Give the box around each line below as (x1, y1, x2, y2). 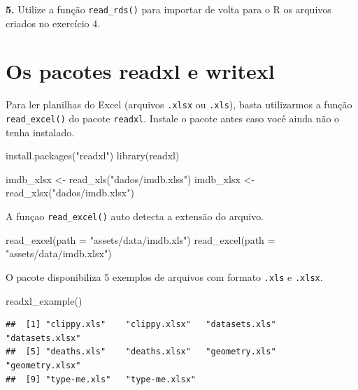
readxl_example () (6, 293, 83, 308)
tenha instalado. (6, 124, 75, 139)
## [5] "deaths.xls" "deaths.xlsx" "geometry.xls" (6, 347, 276, 357)
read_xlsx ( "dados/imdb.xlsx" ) (6, 185, 134, 200)
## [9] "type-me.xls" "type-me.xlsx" (6, 374, 196, 384)
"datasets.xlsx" (6, 333, 81, 343)
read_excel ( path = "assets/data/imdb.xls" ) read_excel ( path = (6, 232, 275, 247)
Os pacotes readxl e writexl (6, 57, 275, 85)
